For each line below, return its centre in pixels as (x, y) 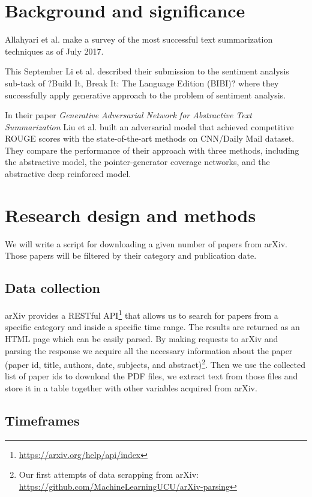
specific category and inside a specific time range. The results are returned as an (152, 327)
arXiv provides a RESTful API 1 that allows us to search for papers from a (142, 314)
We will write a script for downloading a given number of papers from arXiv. (146, 243)
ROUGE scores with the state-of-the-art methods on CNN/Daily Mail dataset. (150, 138)
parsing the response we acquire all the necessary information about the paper (149, 350)
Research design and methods (130, 215)
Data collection (53, 288)
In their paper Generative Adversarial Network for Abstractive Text (128, 115)
